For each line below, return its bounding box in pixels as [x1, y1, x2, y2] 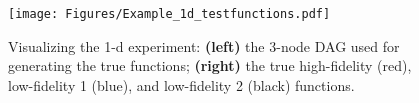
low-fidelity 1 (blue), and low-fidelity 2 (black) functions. [8, 74, 355, 95]
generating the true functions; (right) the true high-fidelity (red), [8, 55, 412, 76]
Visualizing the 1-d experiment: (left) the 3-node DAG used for [8, 35, 400, 56]
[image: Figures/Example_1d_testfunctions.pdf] [8, 7, 331, 21]
